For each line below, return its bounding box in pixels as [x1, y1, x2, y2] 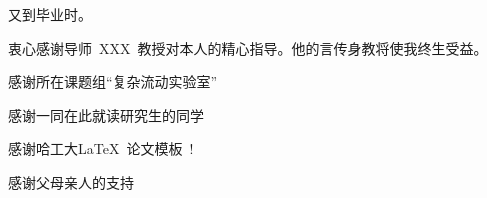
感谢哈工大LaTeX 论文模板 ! [8, 138, 194, 159]
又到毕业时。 [8, 4, 92, 24]
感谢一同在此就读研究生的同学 [8, 104, 204, 125]
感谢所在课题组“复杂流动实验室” [8, 71, 218, 92]
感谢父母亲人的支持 [8, 171, 134, 192]
